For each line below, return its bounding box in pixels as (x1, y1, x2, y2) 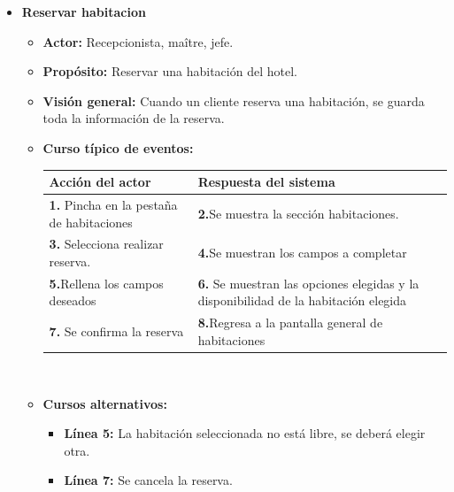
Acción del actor (49, 173, 151, 191)
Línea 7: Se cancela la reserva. (64, 471, 233, 489)
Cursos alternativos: (42, 394, 167, 412)
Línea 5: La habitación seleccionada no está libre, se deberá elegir (64, 424, 426, 442)
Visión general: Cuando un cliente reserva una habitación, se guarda (42, 91, 425, 110)
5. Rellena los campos (49, 273, 164, 292)
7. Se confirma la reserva (49, 322, 184, 341)
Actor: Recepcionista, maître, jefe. (42, 32, 234, 50)
